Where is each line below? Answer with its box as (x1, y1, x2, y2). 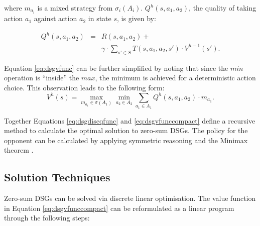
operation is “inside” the (4, 72, 79, 83)
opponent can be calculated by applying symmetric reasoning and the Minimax (4, 135, 248, 145)
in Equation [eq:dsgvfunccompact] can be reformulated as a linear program (4, 202, 234, 213)
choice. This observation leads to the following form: (4, 82, 165, 92)
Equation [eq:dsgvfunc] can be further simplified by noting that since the (4, 62, 228, 73)
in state (88, 13, 111, 24)
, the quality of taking (189, 3, 256, 13)
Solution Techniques (4, 169, 110, 185)
